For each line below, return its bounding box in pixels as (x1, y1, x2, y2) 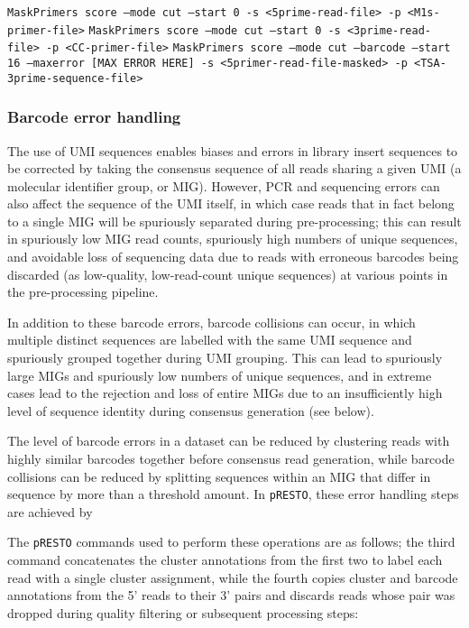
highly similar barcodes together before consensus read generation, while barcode (7, 449, 455, 467)
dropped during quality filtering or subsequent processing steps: (7, 603, 359, 622)
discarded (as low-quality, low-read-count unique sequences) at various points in (7, 264, 448, 283)
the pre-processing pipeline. (7, 282, 159, 301)
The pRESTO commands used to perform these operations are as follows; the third (7, 532, 455, 551)
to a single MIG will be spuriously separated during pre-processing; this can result (7, 211, 462, 230)
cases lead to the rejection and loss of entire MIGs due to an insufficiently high (7, 383, 443, 402)
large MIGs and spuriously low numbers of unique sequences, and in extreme (7, 365, 432, 384)
